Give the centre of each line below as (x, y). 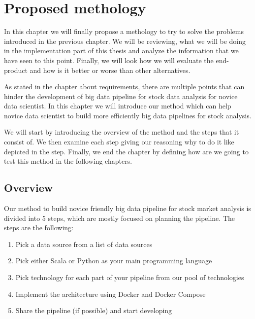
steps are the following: (39, 228)
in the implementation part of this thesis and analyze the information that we (121, 51)
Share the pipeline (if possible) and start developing (94, 310)
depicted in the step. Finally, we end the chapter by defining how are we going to (126, 151)
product (16, 70)
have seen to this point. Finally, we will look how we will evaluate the (109, 60)
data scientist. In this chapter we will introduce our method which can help (118, 106)
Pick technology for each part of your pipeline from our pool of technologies (130, 277)
